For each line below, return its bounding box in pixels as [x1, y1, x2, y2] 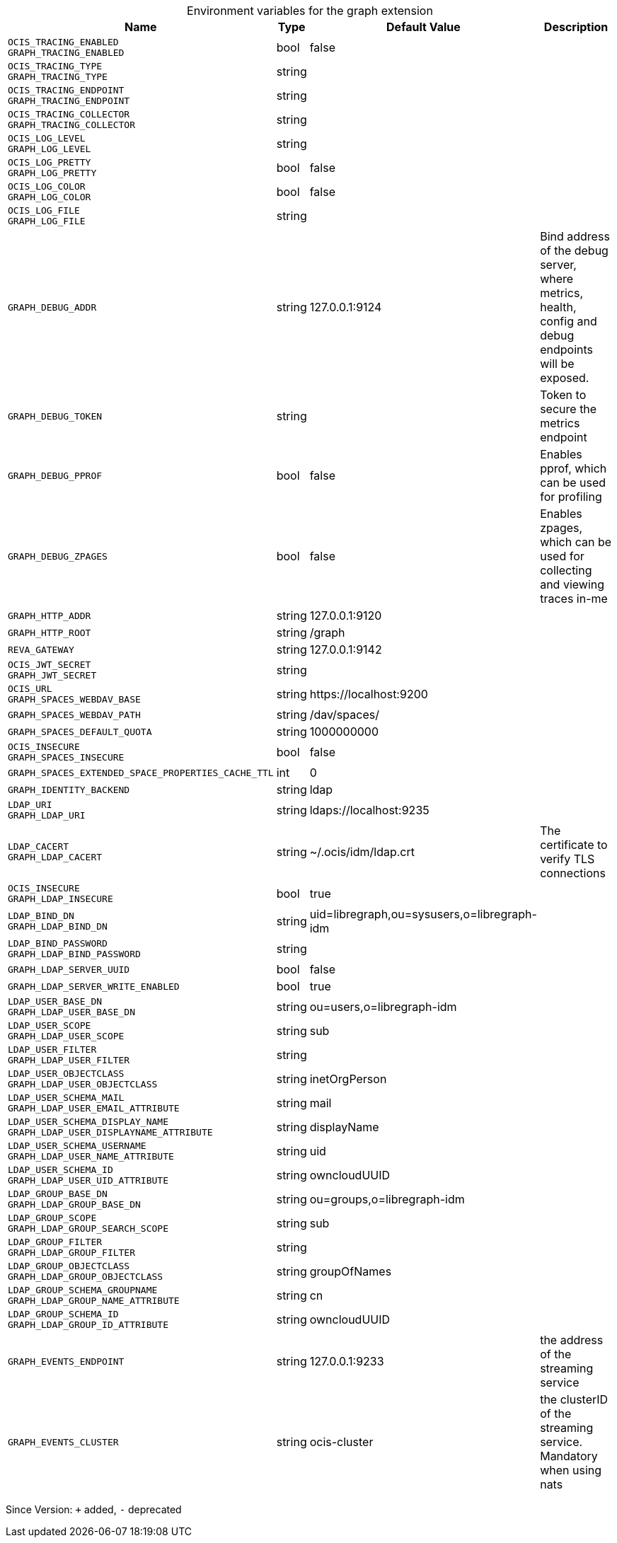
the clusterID [540, 1392, 609, 1406]
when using [540, 1463, 602, 1477]
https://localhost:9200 [309, 687, 428, 701]
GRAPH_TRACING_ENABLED [8, 47, 125, 58]
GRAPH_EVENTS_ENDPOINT [8, 1356, 125, 1367]
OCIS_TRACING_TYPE [8, 61, 103, 71]
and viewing [540, 577, 605, 591]
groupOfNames [309, 1264, 392, 1278]
